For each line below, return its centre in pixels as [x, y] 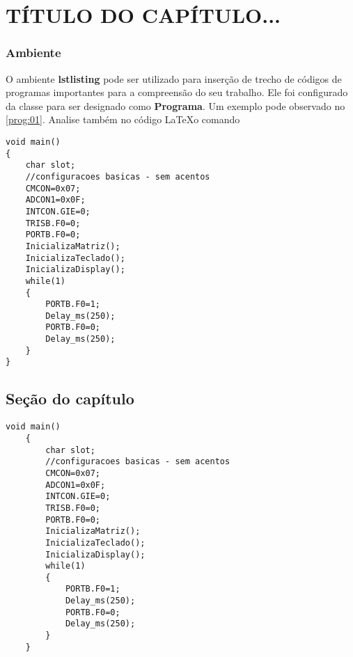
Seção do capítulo [70, 398]
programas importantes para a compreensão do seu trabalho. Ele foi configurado [177, 92]
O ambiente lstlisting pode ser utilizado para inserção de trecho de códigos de [174, 78]
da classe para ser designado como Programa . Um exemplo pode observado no [175, 105]
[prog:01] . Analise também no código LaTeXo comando [123, 119]
